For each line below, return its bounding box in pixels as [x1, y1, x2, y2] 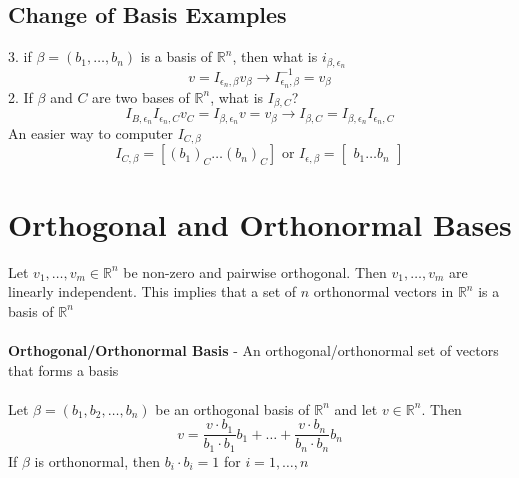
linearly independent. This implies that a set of [8, 281, 297, 302]
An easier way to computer [8, 123, 174, 144]
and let [334, 398, 378, 419]
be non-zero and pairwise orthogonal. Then [123, 261, 387, 282]
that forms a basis [8, 359, 119, 380]
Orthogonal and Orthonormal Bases [8, 203, 512, 244]
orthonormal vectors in [313, 281, 454, 302]
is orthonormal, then [34, 450, 160, 471]
